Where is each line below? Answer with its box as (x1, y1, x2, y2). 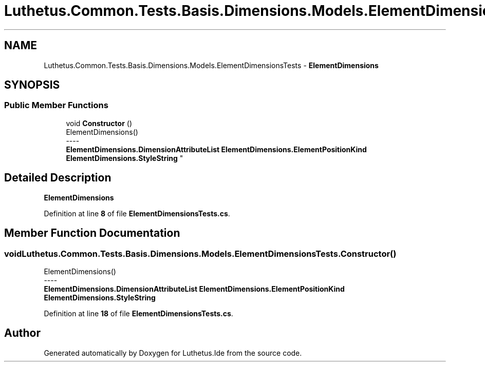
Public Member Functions (4, 100, 108, 111)
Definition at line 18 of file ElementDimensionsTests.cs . (44, 309, 233, 318)
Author (4, 327, 41, 340)
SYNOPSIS (4, 78, 60, 92)
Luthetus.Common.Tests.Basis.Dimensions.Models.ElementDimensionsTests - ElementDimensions (44, 60, 379, 70)
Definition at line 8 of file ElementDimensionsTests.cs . (44, 209, 230, 218)
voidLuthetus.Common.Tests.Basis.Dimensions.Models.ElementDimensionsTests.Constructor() (4, 248, 397, 259)
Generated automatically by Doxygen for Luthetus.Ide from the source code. (44, 348, 302, 357)
